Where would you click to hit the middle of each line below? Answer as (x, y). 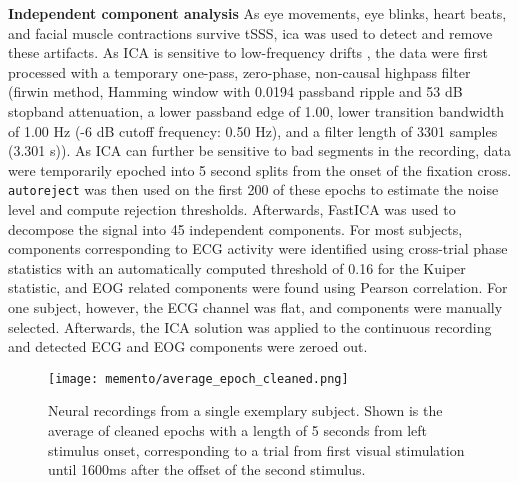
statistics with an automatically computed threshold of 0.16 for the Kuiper (237, 267)
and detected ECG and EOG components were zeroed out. (188, 346)
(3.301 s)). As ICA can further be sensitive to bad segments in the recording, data (260, 150)
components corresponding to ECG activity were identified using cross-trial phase (258, 248)
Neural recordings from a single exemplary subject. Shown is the (245, 410)
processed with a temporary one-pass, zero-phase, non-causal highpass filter (239, 71)
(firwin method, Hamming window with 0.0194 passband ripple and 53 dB (235, 91)
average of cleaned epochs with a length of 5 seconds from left (238, 430)
